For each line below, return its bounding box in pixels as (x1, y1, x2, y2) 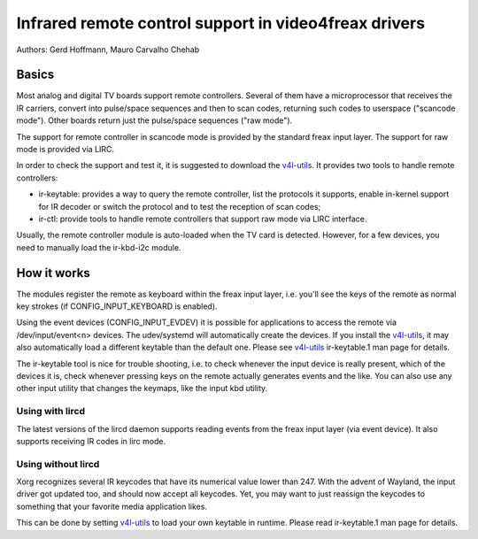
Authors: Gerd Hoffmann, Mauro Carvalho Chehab (16, 44, 200, 55)
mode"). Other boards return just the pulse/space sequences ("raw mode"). (16, 115, 293, 126)
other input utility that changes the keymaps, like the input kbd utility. (16, 383, 268, 394)
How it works (16, 266, 90, 281)
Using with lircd (16, 405, 86, 418)
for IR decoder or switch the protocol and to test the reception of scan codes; (38, 201, 321, 212)
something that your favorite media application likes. (16, 501, 208, 512)
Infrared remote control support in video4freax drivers (16, 13, 425, 33)
